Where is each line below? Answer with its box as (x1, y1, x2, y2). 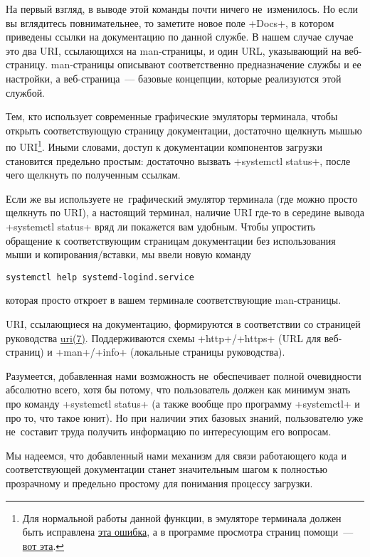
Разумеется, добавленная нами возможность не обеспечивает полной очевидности (6, 368, 361, 383)
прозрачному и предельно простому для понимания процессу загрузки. (6, 475, 313, 490)
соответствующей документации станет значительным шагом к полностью (6, 462, 327, 477)
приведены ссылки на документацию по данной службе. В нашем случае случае (6, 29, 354, 44)
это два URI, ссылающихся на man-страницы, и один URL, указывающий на (6, 43, 342, 58)
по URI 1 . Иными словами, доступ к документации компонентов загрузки (6, 137, 322, 154)
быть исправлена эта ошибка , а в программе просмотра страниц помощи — (22, 524, 354, 539)
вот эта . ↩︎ (22, 538, 65, 553)
